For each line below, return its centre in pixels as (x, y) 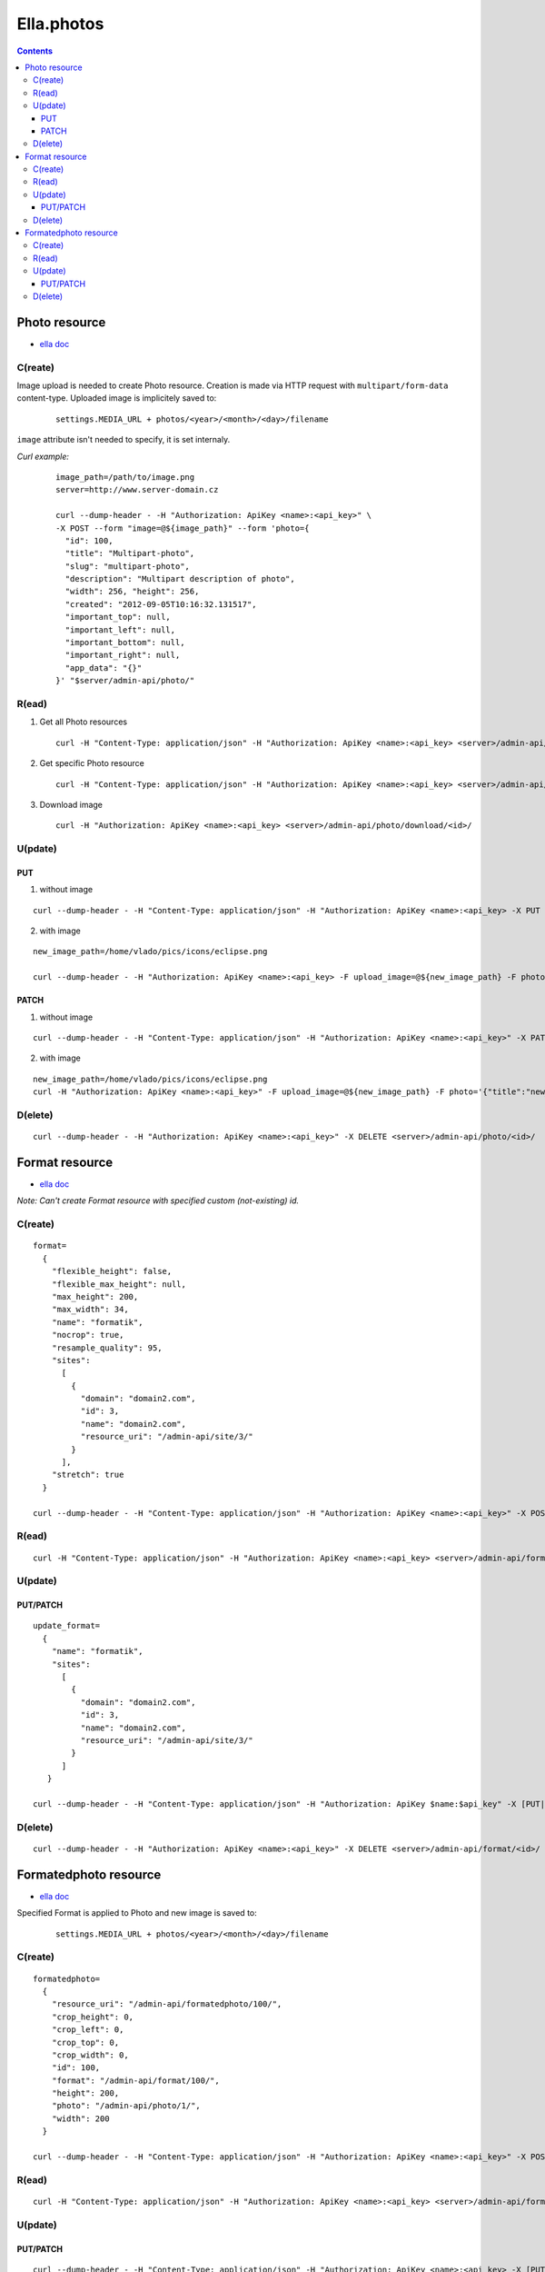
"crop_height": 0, (93, 2017)
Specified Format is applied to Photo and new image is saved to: (137, 1913)
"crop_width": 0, (90, 2055)
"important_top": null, (118, 617)
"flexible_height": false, (112, 1271)
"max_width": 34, (90, 1310)
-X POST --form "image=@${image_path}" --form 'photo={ (183, 528)
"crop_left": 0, (88, 2030)
